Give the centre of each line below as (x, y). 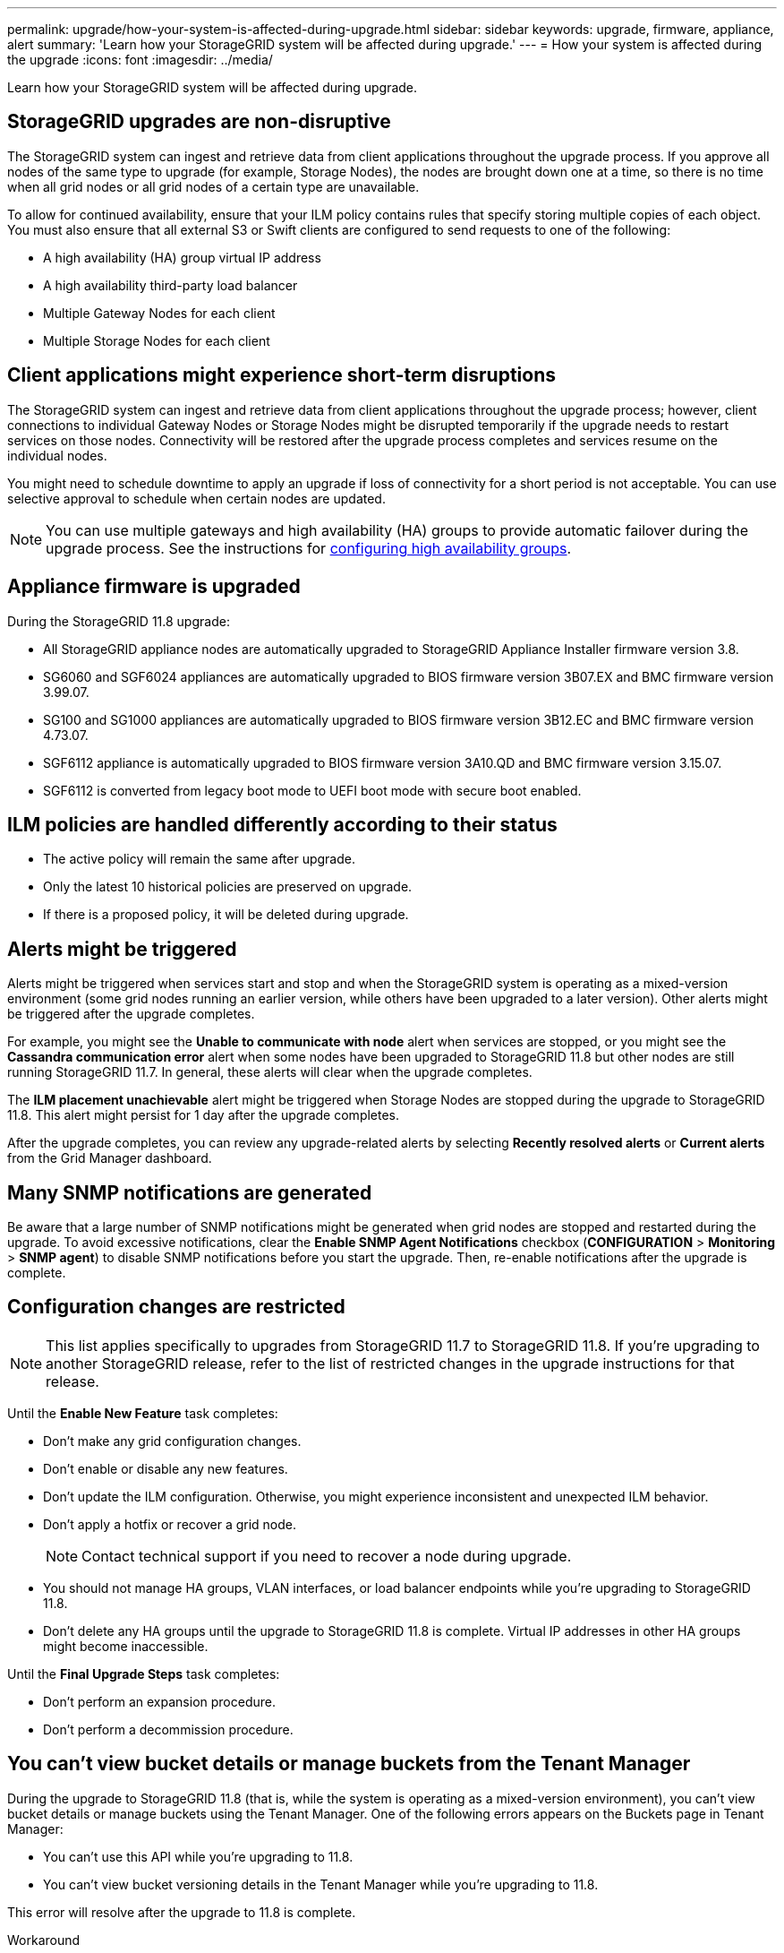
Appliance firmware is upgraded (154, 587)
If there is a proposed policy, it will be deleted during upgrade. (226, 915)
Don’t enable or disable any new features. (166, 1468)
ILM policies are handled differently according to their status (282, 824)
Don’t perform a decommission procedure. (168, 1729)
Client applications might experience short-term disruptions (281, 375)
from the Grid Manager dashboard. (110, 1158)
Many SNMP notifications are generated (190, 1192)
